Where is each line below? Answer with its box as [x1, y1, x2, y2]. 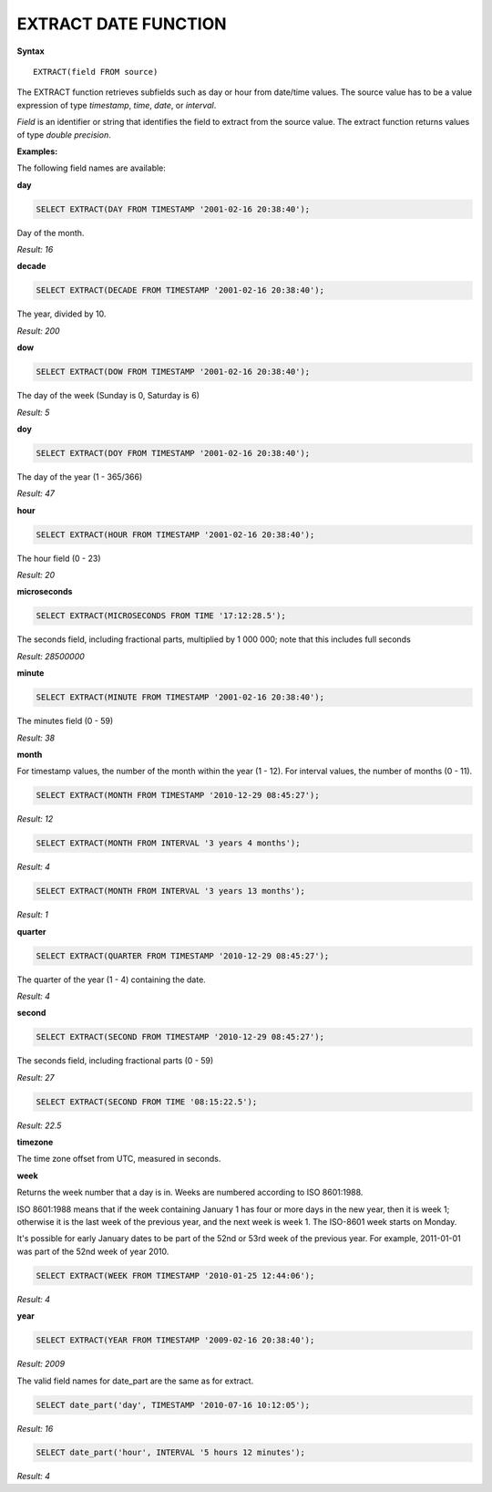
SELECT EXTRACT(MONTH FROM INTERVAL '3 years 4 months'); [36, 838, 301, 848]
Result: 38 [16, 732, 55, 743]
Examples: [16, 146, 58, 157]
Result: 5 [16, 407, 50, 418]
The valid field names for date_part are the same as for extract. [16, 1375, 254, 1386]
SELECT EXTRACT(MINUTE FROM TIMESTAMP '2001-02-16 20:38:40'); [36, 692, 325, 702]
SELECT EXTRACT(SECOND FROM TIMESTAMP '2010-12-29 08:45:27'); [36, 1031, 325, 1042]
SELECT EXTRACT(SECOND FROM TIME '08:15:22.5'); [36, 1096, 258, 1107]
